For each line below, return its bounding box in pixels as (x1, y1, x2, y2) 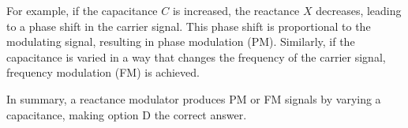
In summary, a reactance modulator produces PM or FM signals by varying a (6, 90, 381, 107)
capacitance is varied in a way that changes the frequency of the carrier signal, (6, 48, 386, 65)
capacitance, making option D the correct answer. (6, 106, 247, 122)
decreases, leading (316, 2, 402, 18)
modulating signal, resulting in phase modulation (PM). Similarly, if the (6, 33, 355, 50)
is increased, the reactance (172, 2, 300, 18)
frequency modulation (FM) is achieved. (6, 64, 200, 81)
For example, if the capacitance (6, 2, 158, 18)
